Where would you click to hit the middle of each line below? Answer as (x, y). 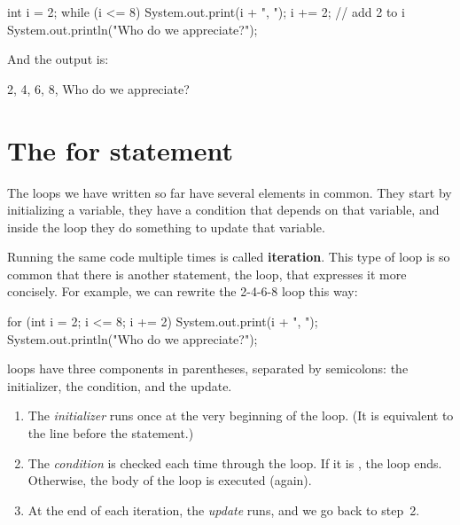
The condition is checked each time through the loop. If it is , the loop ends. (235, 462)
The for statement (120, 149)
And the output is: (58, 59)
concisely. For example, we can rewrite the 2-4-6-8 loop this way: (183, 291)
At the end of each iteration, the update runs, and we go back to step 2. (224, 509)
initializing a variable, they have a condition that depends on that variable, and (223, 210)
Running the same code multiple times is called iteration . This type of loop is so (229, 257)
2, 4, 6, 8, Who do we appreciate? (98, 88)
